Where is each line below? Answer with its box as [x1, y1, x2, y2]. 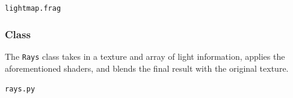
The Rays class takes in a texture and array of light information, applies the [5, 50, 285, 62]
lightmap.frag [5, 4, 61, 13]
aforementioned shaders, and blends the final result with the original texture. [5, 62, 289, 74]
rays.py [5, 85, 35, 94]
